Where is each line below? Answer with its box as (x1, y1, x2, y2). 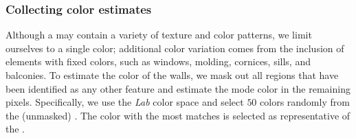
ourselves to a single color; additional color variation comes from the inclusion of (5, 41, 344, 55)
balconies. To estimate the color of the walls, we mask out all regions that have (5, 68, 339, 82)
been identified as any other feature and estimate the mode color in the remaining (5, 81, 351, 95)
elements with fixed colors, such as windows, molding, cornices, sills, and (5, 54, 311, 69)
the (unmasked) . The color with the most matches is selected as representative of (5, 108, 351, 122)
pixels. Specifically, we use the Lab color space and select (5, 95, 244, 109)
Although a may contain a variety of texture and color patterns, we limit (5, 27, 312, 42)
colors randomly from (260, 95, 350, 109)
